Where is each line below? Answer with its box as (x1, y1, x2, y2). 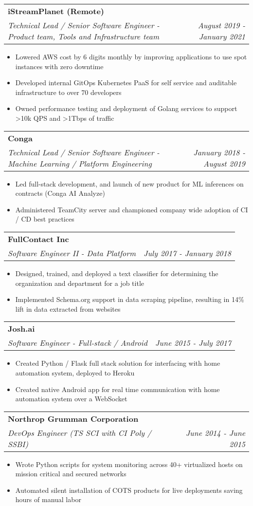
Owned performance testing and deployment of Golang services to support (15, 103, 237, 113)
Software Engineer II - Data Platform (8, 247, 136, 259)
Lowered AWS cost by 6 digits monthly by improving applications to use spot (15, 52, 247, 61)
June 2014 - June (185, 427, 245, 438)
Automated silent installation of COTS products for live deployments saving (15, 485, 243, 495)
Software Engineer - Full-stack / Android (8, 337, 147, 349)
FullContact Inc (8, 233, 69, 244)
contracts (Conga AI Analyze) (15, 188, 105, 198)
